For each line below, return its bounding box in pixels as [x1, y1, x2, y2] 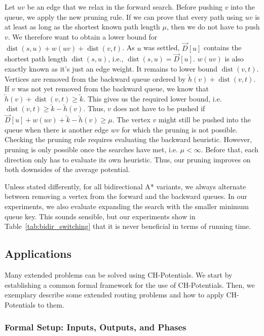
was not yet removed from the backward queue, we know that [17, 83, 209, 94]
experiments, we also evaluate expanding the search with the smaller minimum [5, 200, 249, 211]
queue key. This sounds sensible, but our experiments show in [5, 211, 196, 221]
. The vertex [112, 114, 150, 125]
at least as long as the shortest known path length [5, 21, 160, 32]
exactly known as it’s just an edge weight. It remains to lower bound [5, 63, 217, 74]
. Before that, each [201, 144, 259, 154]
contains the [204, 42, 242, 53]
